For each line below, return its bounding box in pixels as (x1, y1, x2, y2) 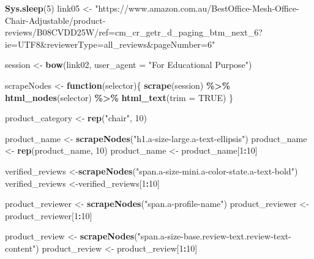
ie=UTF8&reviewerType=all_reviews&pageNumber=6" (5, 37, 215, 50)
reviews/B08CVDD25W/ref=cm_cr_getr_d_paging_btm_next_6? (5, 26, 263, 39)
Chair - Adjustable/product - (5, 13, 106, 26)
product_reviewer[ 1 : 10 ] (5, 209, 92, 222)
